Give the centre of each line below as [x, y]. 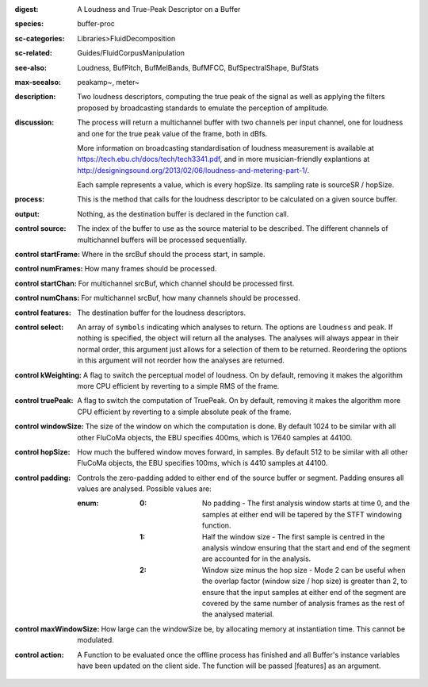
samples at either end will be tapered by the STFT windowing [302, 514]
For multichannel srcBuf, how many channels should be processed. [190, 298]
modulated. [96, 640]
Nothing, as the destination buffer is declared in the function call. [183, 213]
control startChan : [46, 283]
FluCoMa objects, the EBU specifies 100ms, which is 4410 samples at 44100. [203, 463]
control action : [39, 654]
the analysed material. [239, 614]
